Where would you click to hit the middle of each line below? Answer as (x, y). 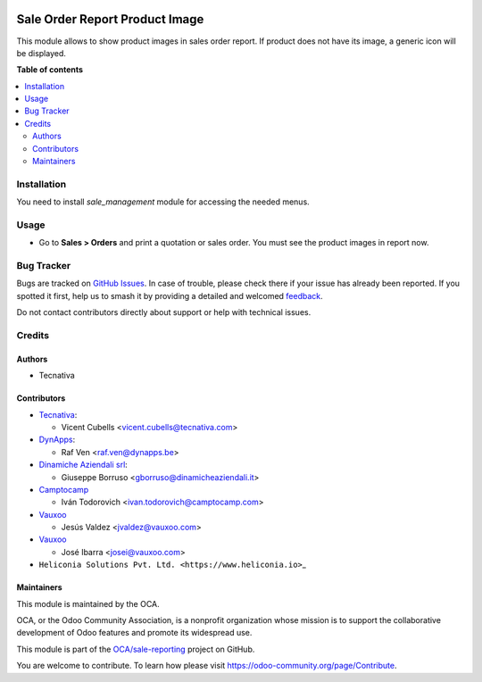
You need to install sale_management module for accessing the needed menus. (163, 202)
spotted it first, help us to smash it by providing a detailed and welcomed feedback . (170, 295)
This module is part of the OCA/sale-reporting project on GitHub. (136, 649)
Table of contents (50, 70)
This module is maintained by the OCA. (88, 603)
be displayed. (42, 53)
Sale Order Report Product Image (110, 19)
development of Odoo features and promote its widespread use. (134, 633)
